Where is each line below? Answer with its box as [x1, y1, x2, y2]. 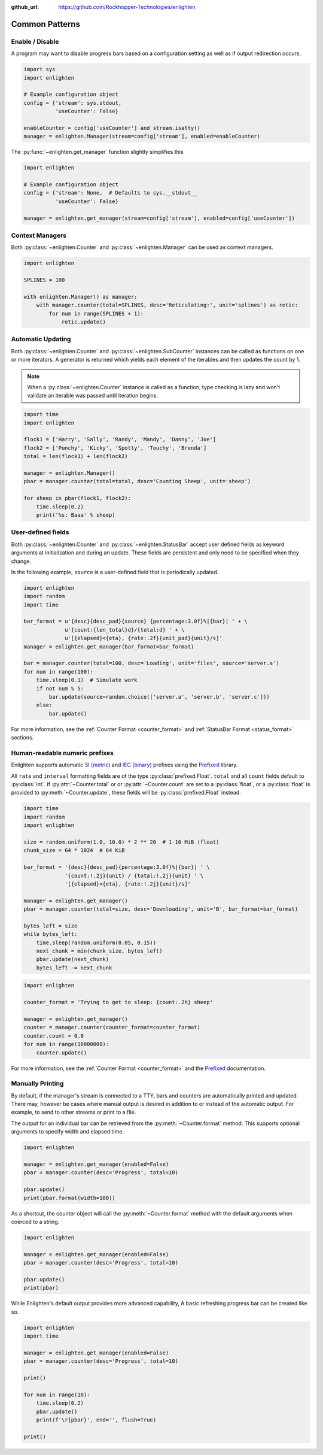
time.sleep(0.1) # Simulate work [36, 677, 138, 684]
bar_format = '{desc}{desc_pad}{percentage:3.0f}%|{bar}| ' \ [23, 864, 210, 871]
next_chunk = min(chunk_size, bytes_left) [36, 948, 163, 954]
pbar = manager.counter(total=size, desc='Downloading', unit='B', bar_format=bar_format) [23, 906, 298, 913]
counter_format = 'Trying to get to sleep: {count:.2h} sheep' [23, 999, 214, 1006]
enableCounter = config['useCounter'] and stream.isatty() [23, 125, 200, 131]
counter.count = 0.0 [23, 1032, 84, 1039]
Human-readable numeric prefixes [11, 748, 114, 757]
